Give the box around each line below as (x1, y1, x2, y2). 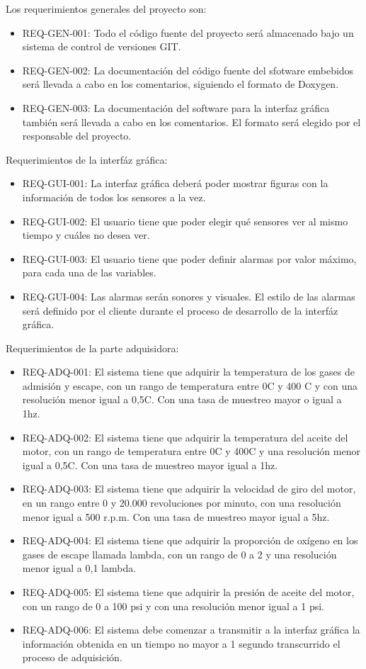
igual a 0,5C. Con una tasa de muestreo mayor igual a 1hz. (22, 457, 278, 472)
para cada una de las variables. (22, 265, 156, 280)
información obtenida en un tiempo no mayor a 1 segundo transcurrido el (22, 636, 341, 651)
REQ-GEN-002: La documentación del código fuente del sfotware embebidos (22, 62, 354, 77)
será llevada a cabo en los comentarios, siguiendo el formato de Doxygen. (22, 77, 339, 91)
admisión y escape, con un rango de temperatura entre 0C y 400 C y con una (22, 378, 358, 393)
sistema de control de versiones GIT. (22, 39, 181, 54)
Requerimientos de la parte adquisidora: (6, 340, 179, 355)
